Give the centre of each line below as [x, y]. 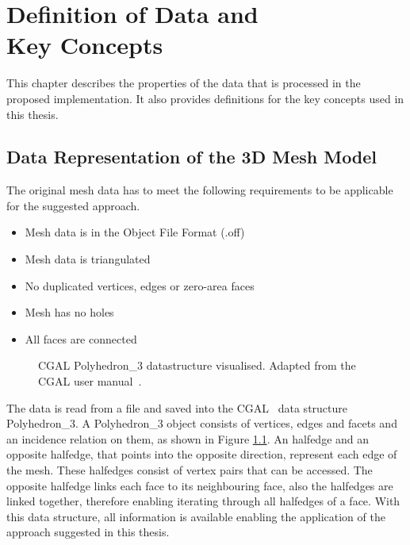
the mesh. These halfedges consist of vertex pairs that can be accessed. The [190, 470]
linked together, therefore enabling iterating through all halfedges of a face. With [203, 501]
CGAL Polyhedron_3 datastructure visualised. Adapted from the [197, 365]
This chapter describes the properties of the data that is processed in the [184, 83]
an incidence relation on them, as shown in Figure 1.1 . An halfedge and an [188, 438]
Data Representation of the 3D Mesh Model [192, 157]
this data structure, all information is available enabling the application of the [196, 516]
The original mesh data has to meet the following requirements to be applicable [200, 190]
